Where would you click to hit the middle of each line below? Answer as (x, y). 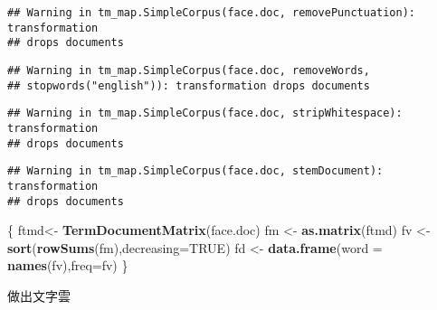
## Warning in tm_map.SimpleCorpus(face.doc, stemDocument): (195, 171)
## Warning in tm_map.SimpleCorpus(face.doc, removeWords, (189, 70)
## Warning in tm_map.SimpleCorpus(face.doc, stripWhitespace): (205, 113)
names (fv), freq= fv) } (68, 265)
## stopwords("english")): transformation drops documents (189, 85)
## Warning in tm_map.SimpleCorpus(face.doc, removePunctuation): (212, 13)
